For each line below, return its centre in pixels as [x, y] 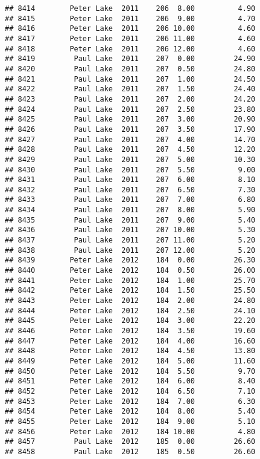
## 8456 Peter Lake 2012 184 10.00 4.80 [130, 431]
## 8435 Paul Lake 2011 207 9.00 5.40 [130, 220]
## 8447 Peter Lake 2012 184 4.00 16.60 [130, 341]
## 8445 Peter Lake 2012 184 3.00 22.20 [130, 321]
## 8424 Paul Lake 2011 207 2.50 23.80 [130, 109]
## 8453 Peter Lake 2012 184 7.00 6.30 [130, 401]
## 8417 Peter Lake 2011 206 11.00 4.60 [130, 38]
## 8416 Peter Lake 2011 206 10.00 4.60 [130, 29]
